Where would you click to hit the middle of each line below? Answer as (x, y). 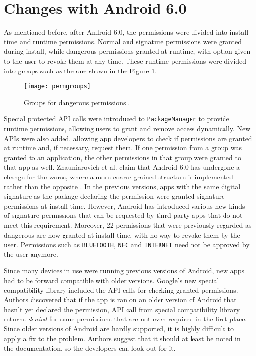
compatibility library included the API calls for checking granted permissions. (121, 290)
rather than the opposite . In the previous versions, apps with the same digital (122, 186)
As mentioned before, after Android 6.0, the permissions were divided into (116, 32)
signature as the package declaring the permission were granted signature (114, 196)
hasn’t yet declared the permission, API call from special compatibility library (122, 309)
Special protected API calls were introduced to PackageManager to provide (117, 119)
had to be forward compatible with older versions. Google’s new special (112, 280)
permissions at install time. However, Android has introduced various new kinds (125, 205)
